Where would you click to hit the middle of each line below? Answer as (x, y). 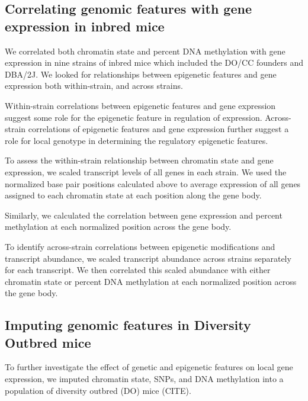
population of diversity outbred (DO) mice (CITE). (98, 390)
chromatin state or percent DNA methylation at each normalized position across (151, 281)
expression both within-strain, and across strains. (94, 86)
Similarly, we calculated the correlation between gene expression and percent (144, 215)
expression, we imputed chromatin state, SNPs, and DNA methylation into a (144, 379)
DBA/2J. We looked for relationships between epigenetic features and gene (141, 74)
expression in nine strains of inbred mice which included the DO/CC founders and (154, 62)
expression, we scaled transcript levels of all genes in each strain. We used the (146, 171)
